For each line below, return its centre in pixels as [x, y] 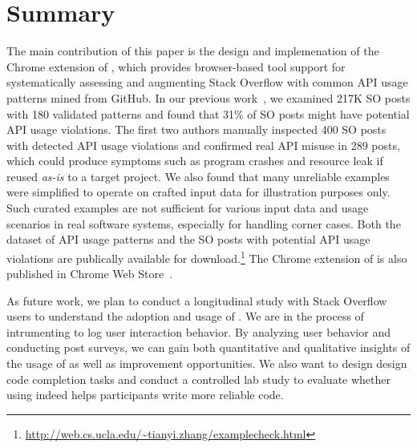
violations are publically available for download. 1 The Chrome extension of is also [207, 256]
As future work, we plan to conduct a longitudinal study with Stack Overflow [197, 300]
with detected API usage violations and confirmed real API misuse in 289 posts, [203, 145]
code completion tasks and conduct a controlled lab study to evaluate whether [199, 379]
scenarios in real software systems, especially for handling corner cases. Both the [204, 223]
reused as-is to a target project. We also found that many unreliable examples [198, 176]
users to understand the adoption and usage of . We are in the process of [185, 316]
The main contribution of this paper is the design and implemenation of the [193, 51]
